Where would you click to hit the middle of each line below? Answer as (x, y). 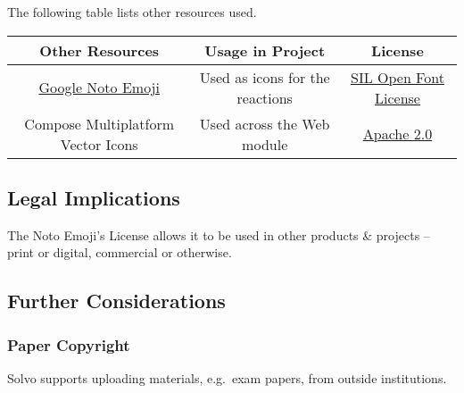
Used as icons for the (265, 77)
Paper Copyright (69, 344)
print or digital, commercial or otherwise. (120, 252)
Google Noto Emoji (99, 88)
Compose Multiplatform (99, 123)
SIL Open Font (398, 77)
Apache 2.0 (398, 134)
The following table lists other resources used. (132, 12)
